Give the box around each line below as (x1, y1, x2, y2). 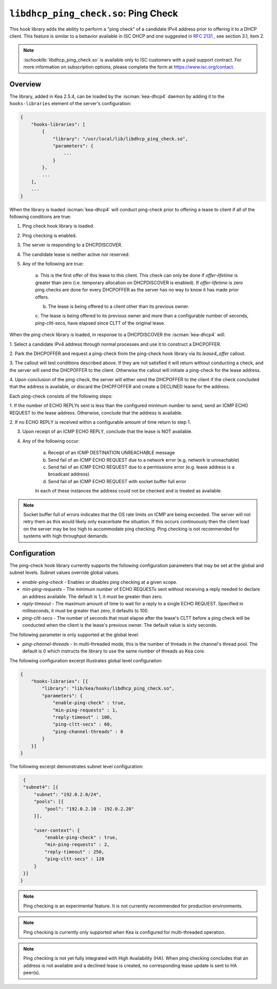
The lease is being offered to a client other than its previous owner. (48, 303, 190, 309)
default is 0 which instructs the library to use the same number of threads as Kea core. (22, 648, 205, 654)
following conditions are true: (9, 213, 71, 220)
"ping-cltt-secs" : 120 (44, 856, 105, 862)
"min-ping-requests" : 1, (52, 707, 118, 713)
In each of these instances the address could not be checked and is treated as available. (35, 488, 223, 494)
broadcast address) (48, 471, 90, 477)
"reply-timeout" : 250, (44, 849, 105, 855)
